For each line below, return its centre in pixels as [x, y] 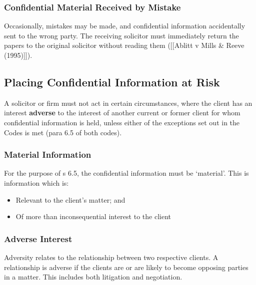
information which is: [36, 182]
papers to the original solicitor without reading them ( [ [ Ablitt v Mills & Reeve [124, 45]
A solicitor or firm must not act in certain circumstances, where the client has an [128, 103]
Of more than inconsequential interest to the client [93, 216]
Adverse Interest [38, 238]
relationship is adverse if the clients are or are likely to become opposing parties [126, 267]
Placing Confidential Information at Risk [112, 82]
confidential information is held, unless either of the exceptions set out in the [122, 122]
